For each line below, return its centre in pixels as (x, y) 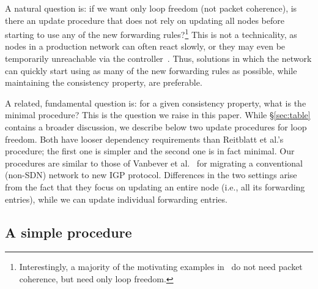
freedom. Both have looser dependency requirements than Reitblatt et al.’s (144, 139)
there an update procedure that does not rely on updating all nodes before (145, 20)
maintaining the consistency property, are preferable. (104, 82)
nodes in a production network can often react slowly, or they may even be (145, 46)
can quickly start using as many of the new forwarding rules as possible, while (151, 70)
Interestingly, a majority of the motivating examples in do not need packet (161, 267)
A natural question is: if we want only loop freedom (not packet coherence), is (151, 8)
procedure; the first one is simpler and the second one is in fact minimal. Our (150, 151)
